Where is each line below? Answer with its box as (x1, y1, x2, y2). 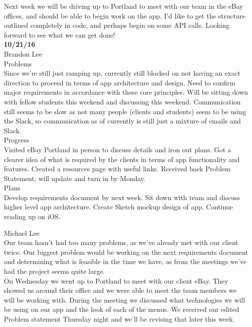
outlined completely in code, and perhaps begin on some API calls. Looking (4, 20, 230, 30)
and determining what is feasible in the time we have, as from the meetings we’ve (4, 256, 247, 266)
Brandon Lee (4, 48, 42, 59)
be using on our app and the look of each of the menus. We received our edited (4, 304, 239, 314)
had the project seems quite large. (4, 266, 105, 276)
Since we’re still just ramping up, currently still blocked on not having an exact (4, 68, 241, 78)
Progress (4, 135, 29, 145)
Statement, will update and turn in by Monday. (4, 173, 145, 183)
